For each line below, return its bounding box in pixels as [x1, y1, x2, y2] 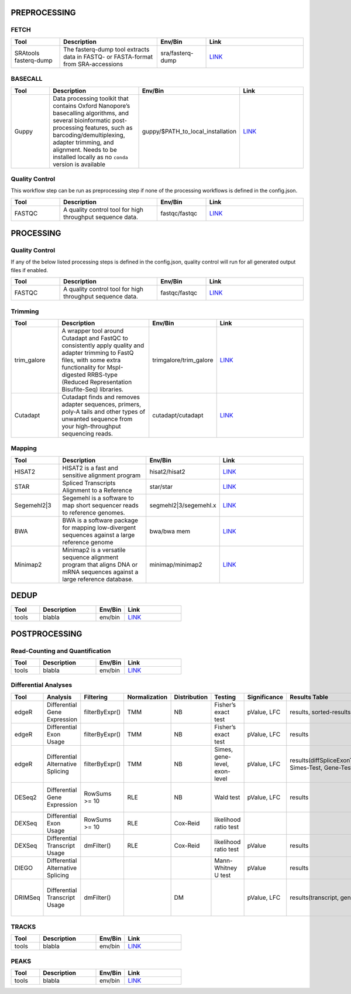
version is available [53, 160, 105, 168]
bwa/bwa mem [149, 527, 190, 535]
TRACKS [11, 923, 36, 931]
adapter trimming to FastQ [61, 348, 134, 357]
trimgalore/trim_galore [152, 356, 214, 364]
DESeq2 [14, 793, 37, 801]
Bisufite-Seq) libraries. [61, 385, 124, 393]
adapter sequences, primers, [61, 400, 142, 408]
